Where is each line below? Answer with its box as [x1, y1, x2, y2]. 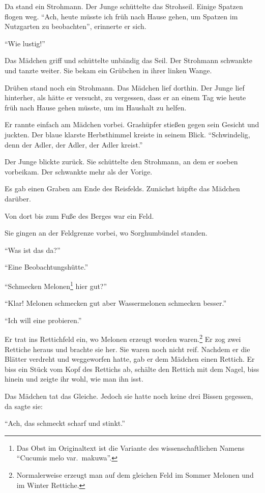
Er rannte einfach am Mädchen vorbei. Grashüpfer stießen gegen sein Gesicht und [5, 119, 259, 130]
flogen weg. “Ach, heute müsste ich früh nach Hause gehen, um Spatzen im [5, 11, 238, 21]
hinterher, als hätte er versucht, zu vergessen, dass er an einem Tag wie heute [5, 92, 246, 103]
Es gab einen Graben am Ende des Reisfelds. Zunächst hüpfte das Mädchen [5, 183, 240, 194]
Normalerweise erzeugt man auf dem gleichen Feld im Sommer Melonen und [16, 469, 254, 480]
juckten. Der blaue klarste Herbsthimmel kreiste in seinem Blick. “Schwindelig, [5, 129, 250, 139]
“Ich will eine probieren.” [5, 314, 82, 325]
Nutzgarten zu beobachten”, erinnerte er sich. [5, 21, 146, 32]
